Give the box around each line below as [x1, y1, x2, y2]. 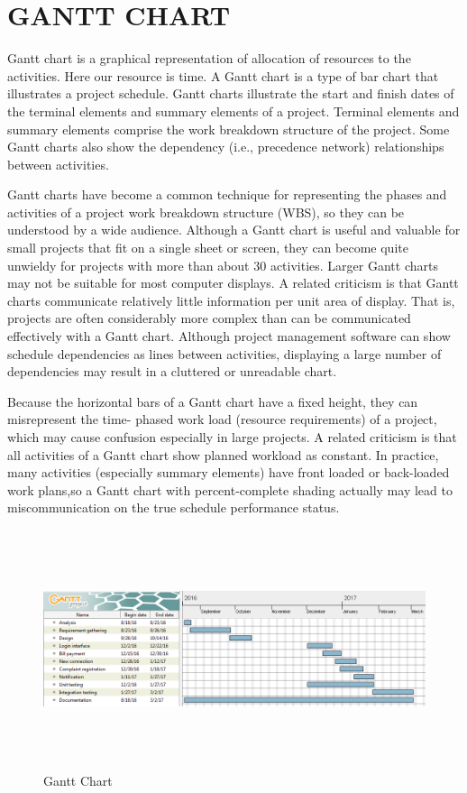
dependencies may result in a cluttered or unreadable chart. [7, 362, 337, 381]
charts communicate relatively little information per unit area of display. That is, [7, 290, 455, 309]
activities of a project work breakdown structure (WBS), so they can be [7, 202, 405, 221]
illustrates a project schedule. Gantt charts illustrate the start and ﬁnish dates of [7, 84, 454, 103]
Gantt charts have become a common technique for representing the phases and [7, 185, 447, 204]
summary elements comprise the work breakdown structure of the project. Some [7, 119, 450, 138]
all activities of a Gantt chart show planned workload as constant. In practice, [7, 445, 439, 464]
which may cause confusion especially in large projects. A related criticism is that [7, 428, 457, 446]
